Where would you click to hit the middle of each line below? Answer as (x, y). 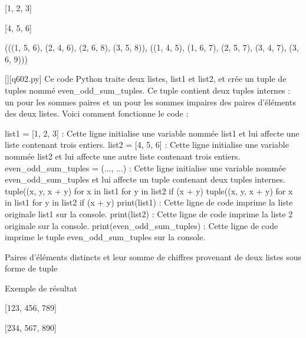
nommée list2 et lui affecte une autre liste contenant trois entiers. (123, 156)
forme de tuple (31, 268)
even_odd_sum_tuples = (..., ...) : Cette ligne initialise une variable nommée (145, 168)
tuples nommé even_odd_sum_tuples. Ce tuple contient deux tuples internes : (148, 90)
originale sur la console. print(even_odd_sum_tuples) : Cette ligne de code (142, 225)
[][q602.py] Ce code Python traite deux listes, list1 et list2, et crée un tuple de (146, 79)
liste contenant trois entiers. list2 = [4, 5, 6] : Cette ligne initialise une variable (147, 145)
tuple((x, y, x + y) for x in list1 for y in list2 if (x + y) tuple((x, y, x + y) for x (149, 190)
